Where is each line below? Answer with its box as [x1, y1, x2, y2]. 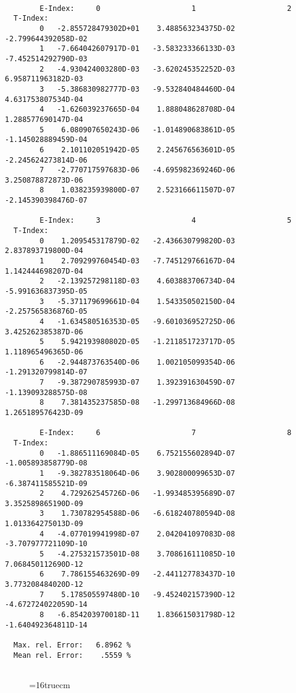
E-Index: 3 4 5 [39, 216, 292, 225]
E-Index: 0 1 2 [39, 4, 292, 13]
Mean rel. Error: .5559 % [13, 651, 131, 660]
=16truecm [29, 678, 70, 691]
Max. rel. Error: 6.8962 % [13, 641, 131, 649]
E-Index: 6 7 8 [39, 428, 292, 438]
